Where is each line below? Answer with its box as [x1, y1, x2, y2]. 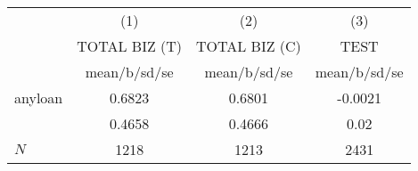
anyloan [14, 87, 63, 108]
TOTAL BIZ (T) [77, 36, 183, 56]
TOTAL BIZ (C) [196, 36, 301, 56]
